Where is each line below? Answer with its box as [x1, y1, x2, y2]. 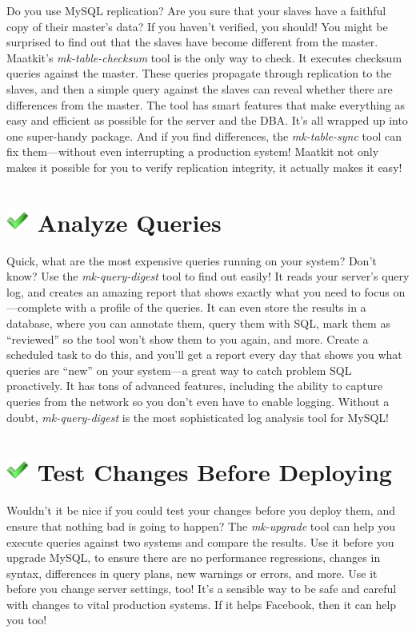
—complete [6, 299, 62, 316]
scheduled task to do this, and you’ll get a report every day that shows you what [6, 346, 402, 363]
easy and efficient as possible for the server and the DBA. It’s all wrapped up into [6, 112, 408, 129]
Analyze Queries [37, 205, 222, 238]
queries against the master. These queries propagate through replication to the [6, 65, 392, 82]
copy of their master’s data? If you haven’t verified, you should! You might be [6, 18, 388, 34]
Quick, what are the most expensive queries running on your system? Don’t [6, 252, 377, 269]
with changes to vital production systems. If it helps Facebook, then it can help [6, 595, 397, 612]
